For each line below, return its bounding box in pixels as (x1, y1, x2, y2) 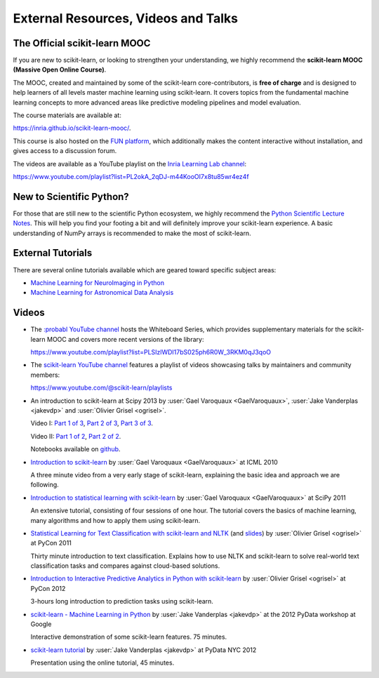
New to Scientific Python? (13, 190, 129, 203)
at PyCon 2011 (30, 539, 72, 547)
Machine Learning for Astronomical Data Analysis (30, 288, 174, 297)
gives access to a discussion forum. (13, 147, 117, 155)
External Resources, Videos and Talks (13, 11, 239, 26)
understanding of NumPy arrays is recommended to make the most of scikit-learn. (13, 229, 252, 237)
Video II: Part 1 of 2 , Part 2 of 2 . (30, 432, 121, 440)
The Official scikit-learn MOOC (13, 37, 151, 49)
